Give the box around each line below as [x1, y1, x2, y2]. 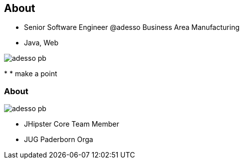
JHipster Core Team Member [24, 120, 119, 129]
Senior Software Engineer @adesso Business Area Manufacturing [24, 23, 240, 32]
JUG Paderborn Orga [24, 135, 93, 144]
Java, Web [24, 38, 59, 47]
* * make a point [4, 69, 57, 78]
